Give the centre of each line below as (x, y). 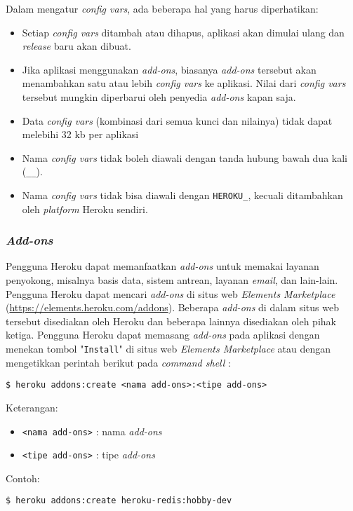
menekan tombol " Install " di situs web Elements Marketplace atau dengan (168, 349)
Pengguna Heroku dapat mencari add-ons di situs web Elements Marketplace (171, 293)
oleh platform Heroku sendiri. (85, 209)
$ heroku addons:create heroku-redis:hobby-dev (119, 501)
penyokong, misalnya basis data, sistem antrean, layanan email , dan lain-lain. (172, 280)
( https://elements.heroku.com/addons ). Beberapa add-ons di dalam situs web (172, 307)
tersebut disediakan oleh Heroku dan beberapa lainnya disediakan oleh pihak (171, 321)
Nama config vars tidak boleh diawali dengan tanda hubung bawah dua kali (185, 157)
